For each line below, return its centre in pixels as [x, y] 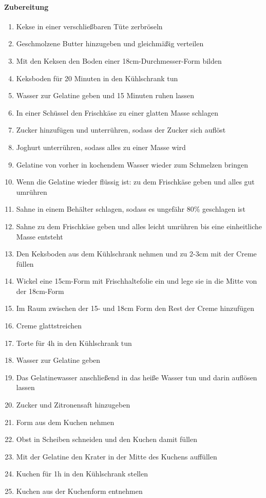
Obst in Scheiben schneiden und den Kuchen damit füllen [107, 439]
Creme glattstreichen [49, 326]
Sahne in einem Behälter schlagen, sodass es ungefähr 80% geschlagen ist [131, 209]
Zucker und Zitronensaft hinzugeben [73, 405]
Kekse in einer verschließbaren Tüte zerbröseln [89, 26]
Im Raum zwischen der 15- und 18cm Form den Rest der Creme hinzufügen [135, 308]
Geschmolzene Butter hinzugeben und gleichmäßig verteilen [110, 43]
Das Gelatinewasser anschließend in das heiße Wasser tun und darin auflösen [137, 377]
